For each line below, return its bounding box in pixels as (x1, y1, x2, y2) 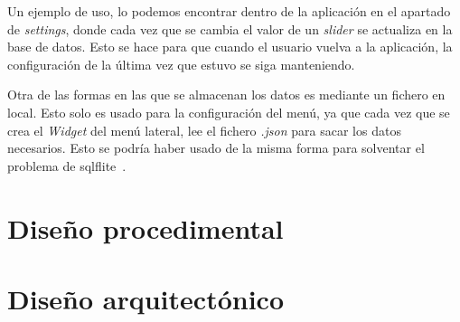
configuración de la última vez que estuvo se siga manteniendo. (7, 54, 355, 73)
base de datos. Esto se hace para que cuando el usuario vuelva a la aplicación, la (7, 37, 453, 56)
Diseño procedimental (7, 209, 284, 246)
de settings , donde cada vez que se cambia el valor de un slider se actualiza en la (7, 19, 453, 38)
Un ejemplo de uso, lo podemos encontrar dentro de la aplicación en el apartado (7, 2, 451, 20)
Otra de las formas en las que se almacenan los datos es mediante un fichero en (7, 85, 446, 104)
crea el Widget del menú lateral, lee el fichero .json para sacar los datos (7, 120, 401, 139)
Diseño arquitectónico (7, 279, 284, 317)
